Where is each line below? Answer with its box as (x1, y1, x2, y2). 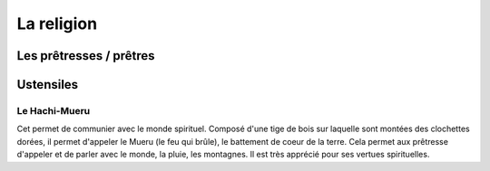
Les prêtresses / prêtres (16, 48, 155, 63)
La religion (16, 14, 98, 33)
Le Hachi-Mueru (16, 104, 91, 117)
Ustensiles (16, 77, 79, 92)
